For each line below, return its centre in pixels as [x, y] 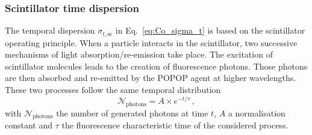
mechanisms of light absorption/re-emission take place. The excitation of [139, 54]
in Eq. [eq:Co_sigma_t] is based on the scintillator [210, 30]
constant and [29, 125]
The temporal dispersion [50, 30]
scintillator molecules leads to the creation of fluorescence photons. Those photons [156, 66]
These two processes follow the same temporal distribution [113, 90]
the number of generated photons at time [132, 112]
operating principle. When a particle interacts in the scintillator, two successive [151, 42]
